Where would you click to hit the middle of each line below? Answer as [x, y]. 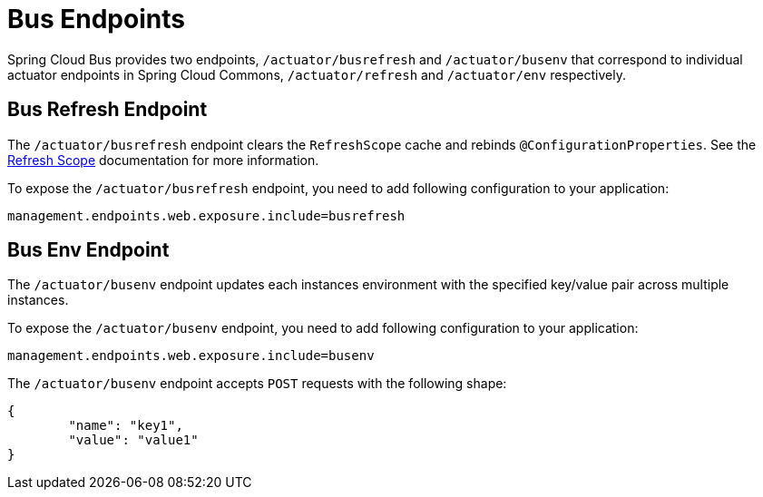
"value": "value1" [133, 440]
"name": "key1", [126, 426]
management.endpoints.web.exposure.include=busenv [191, 356]
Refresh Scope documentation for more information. [163, 160]
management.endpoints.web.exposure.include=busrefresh [206, 215]
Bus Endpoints [96, 19]
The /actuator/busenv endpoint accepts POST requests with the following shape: [257, 384]
